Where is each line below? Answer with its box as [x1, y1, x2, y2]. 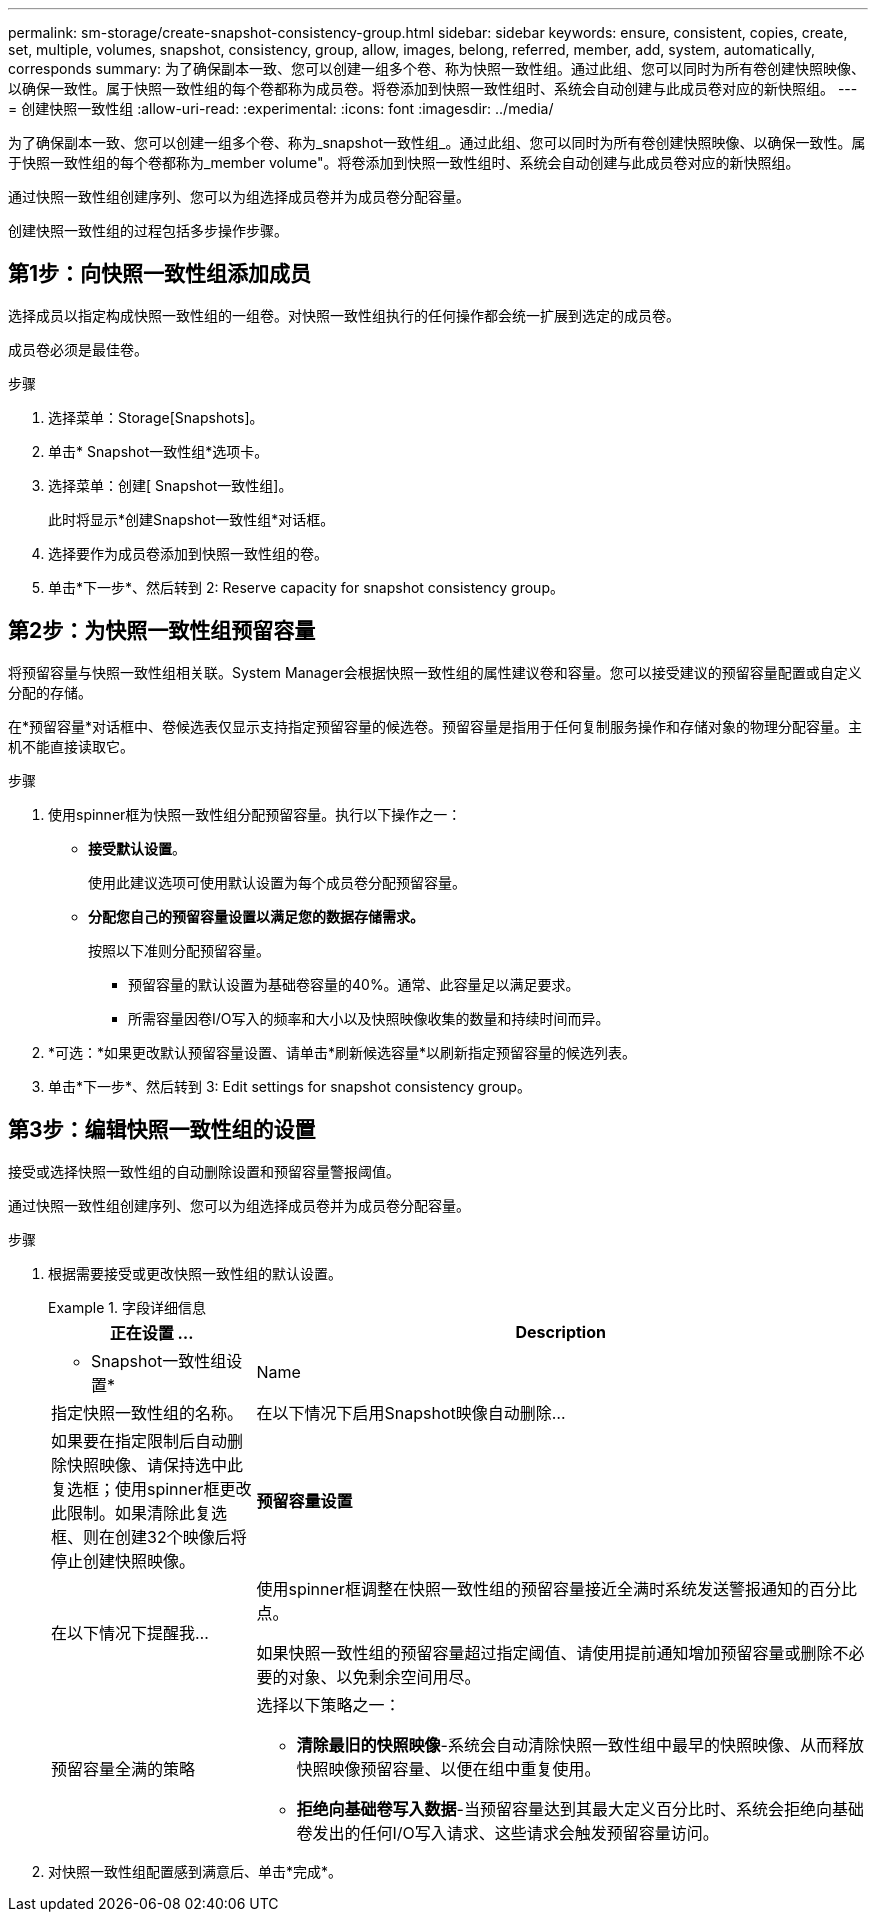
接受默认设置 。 [88, 839, 186, 857]
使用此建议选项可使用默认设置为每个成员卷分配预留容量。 [88, 873, 466, 891]
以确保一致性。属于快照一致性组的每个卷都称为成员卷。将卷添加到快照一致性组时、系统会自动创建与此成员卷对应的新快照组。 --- [8, 80, 858, 97]
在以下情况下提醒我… [51, 1622, 209, 1643]
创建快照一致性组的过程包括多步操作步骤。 [8, 222, 288, 239]
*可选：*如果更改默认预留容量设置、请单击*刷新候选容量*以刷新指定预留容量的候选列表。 [48, 1043, 637, 1061]
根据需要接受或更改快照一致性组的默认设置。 [48, 1264, 342, 1282]
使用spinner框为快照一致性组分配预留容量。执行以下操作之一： [48, 805, 462, 823]
